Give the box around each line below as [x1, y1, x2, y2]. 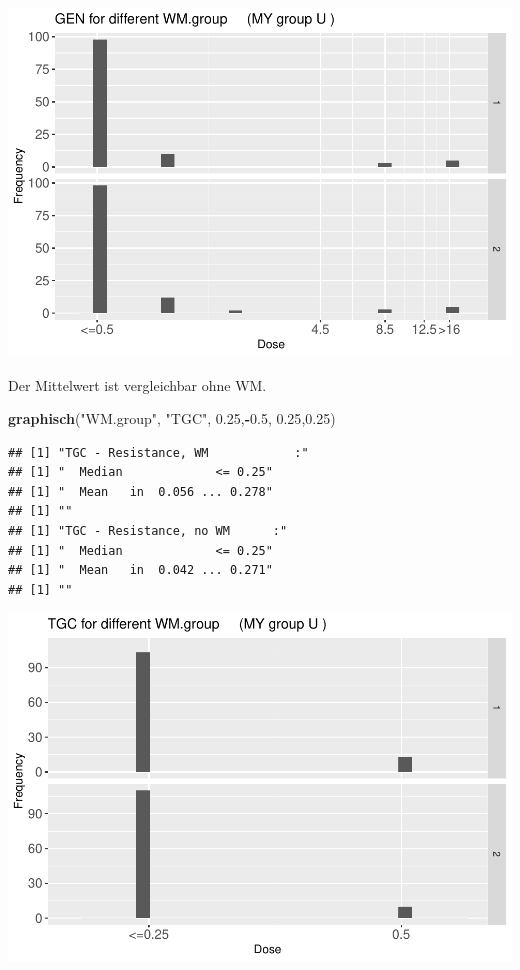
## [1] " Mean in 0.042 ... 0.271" [8, 563, 273, 578]
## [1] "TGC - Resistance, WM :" [8, 445, 309, 460]
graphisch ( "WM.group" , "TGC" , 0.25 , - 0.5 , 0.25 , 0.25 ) [8, 408, 336, 429]
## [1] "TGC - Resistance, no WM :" [8, 524, 288, 539]
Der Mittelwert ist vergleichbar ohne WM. [8, 374, 267, 395]
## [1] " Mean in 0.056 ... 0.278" [8, 484, 273, 499]
